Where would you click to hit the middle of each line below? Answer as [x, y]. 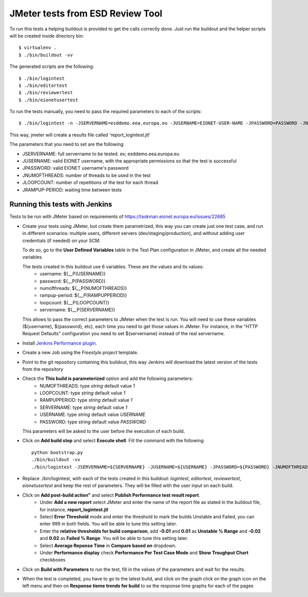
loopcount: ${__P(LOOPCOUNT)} [75, 302]
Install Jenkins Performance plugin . [60, 343]
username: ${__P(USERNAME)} [73, 274]
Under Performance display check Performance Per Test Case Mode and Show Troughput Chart [144, 552]
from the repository [43, 369]
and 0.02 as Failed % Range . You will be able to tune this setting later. [114, 538]
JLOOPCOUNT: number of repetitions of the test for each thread [90, 183]
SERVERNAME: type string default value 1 [84, 407]
